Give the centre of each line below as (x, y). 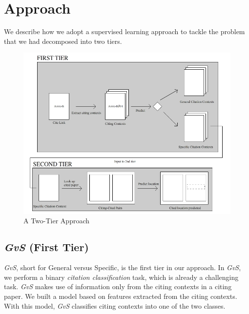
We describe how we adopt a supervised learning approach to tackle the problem (124, 31)
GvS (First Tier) (46, 247)
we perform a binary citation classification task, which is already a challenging (121, 277)
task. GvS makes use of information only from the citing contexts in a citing (118, 286)
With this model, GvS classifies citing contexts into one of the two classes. (115, 305)
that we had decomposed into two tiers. (63, 41)
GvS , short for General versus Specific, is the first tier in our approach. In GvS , (123, 267)
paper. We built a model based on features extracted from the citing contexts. (121, 296)
